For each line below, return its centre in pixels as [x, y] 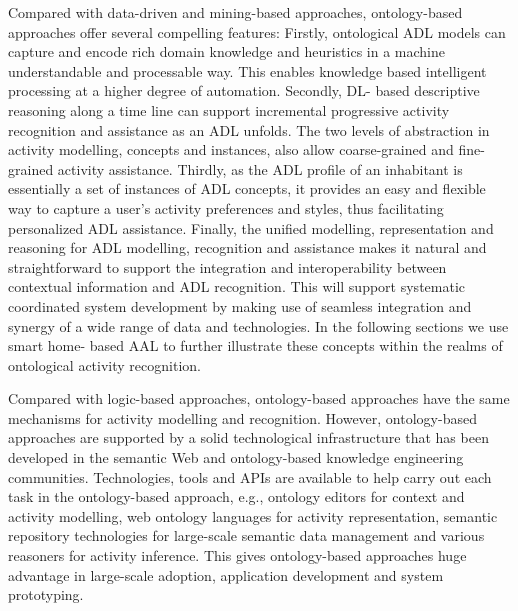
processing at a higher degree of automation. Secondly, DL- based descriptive [244, 90]
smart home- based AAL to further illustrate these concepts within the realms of [255, 345]
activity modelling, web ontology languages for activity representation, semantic [253, 515]
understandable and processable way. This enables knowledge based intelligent [247, 70]
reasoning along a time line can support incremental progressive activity [229, 109]
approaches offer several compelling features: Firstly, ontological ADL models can [257, 31]
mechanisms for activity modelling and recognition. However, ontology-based [242, 417]
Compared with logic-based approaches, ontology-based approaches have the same [259, 398]
